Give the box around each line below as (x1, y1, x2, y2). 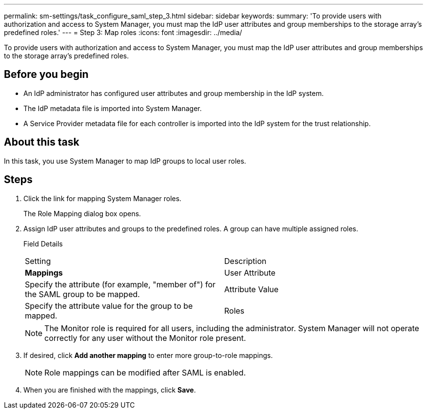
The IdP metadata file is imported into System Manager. (23, 104, 202, 113)
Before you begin (4, 68, 89, 81)
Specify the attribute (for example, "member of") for (25, 279, 216, 289)
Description (224, 256, 267, 266)
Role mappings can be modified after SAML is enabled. (44, 367, 246, 377)
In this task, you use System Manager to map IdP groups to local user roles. (4, 156, 246, 165)
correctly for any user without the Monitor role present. (44, 333, 246, 343)
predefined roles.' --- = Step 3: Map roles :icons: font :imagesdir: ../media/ (4, 28, 242, 37)
